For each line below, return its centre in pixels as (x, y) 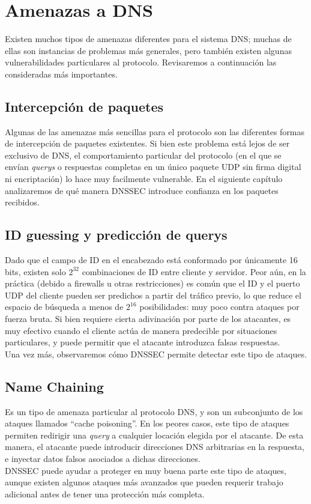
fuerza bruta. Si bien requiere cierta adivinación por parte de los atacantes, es (148, 319)
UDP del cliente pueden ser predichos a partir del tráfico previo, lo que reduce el (153, 295)
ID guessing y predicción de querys (116, 235)
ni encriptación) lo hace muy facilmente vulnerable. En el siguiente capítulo (144, 179)
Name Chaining (54, 386)
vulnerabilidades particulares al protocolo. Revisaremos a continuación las (141, 62)
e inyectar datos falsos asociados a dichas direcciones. (103, 458)
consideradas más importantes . (61, 74)
